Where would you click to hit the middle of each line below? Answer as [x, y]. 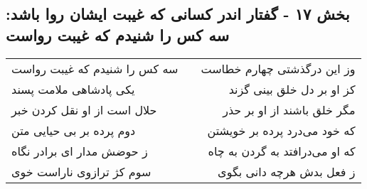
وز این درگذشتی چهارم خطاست [278, 68]
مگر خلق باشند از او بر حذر [289, 109]
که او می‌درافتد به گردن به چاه [282, 151]
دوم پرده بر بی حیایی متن [74, 130]
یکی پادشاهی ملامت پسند [73, 89]
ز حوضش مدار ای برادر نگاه [80, 151]
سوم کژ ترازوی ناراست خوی [81, 171]
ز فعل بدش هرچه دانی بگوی [287, 171]
